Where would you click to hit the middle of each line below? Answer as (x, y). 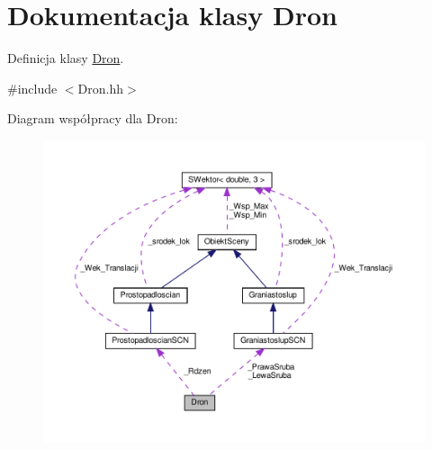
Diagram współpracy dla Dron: (93, 118)
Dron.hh (100, 88)
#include (32, 88)
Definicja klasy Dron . (66, 58)
